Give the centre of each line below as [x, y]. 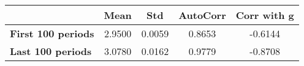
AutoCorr [202, 15]
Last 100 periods [51, 51]
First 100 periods [52, 33]
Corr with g [265, 15]
